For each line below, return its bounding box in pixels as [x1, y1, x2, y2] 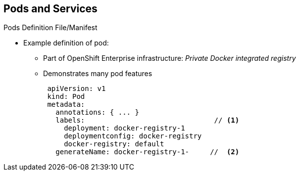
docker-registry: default [64, 140, 164, 148]
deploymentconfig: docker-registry [64, 132, 202, 140]
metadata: [47, 100, 85, 109]
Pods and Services [3, 2, 98, 15]
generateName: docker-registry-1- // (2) [55, 148, 240, 156]
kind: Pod [47, 92, 85, 101]
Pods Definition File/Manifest [3, 23, 98, 32]
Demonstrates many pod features [43, 69, 152, 78]
